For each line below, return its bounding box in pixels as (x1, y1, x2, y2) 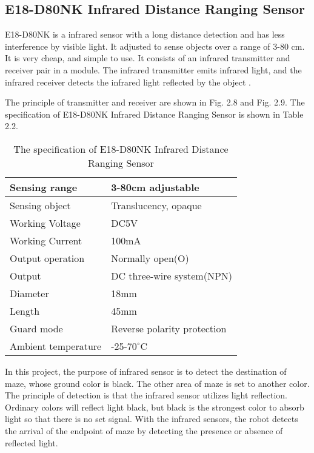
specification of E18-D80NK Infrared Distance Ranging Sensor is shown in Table (5, 107, 304, 120)
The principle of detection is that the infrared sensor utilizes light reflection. (5, 389, 288, 401)
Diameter (10, 286, 49, 300)
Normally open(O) (111, 250, 189, 265)
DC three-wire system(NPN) (111, 268, 232, 283)
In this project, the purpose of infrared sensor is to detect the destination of (5, 364, 287, 377)
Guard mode (10, 321, 63, 335)
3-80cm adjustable (111, 180, 199, 194)
